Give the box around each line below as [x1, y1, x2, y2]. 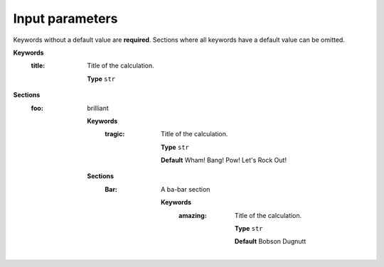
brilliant [87, 104, 110, 112]
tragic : [105, 130, 125, 138]
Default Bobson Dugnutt [235, 237, 306, 246]
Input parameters [13, 11, 118, 26]
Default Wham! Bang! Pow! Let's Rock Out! [161, 156, 287, 165]
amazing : [178, 211, 208, 219]
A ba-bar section [161, 185, 210, 193]
